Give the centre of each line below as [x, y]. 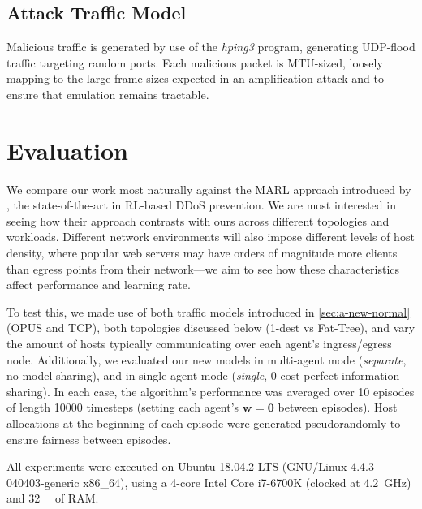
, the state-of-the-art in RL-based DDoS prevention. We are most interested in [201, 205]
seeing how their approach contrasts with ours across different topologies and [198, 220]
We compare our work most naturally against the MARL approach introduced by [209, 189]
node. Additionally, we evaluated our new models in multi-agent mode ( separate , [207, 359]
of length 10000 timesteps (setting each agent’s [123, 407]
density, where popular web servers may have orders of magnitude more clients [202, 253]
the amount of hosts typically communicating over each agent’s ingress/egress [199, 344]
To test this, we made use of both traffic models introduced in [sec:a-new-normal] [209, 311]
